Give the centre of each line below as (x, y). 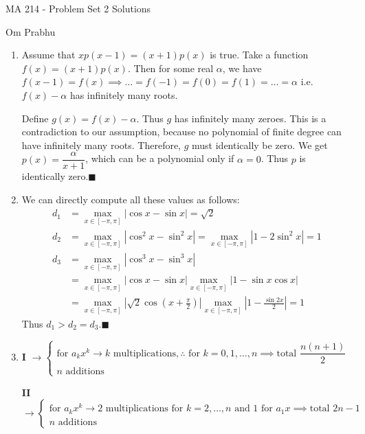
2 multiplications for (141, 409)
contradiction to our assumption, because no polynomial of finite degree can (181, 132)
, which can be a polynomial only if (160, 158)
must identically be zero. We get (260, 145)
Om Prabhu (31, 31)
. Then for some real (170, 68)
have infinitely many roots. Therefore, (101, 145)
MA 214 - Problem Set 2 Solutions (78, 8)
